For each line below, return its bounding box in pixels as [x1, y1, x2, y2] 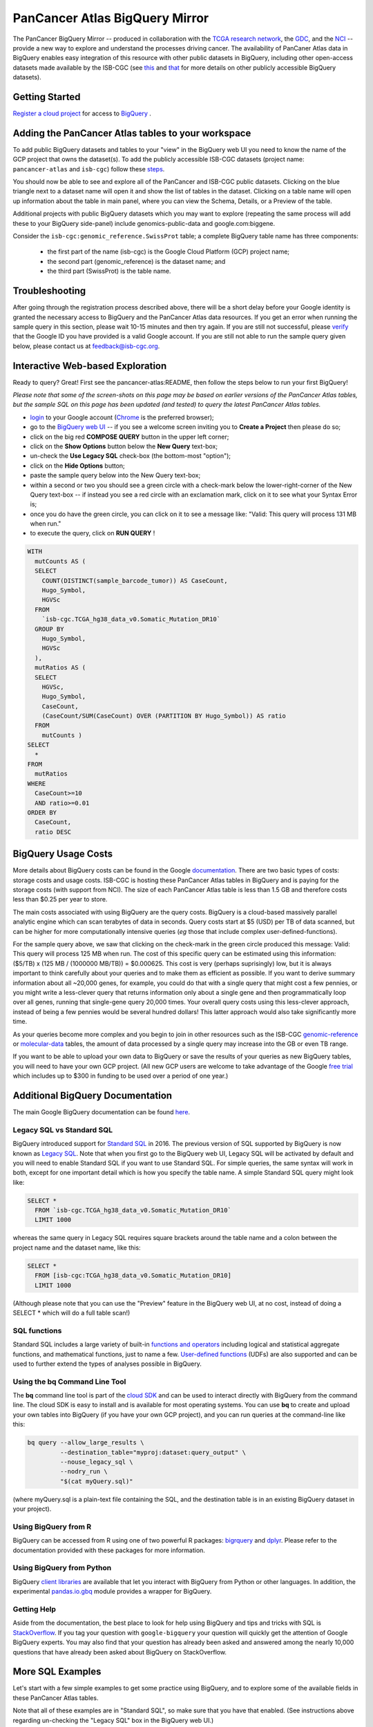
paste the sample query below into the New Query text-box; [30, 471, 201, 479]
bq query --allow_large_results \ [27, 1439, 144, 1447]
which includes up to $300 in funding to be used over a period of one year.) [12, 1071, 229, 1080]
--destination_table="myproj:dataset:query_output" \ [59, 1448, 247, 1456]
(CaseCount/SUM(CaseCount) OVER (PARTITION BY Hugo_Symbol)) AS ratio [41, 712, 287, 720]
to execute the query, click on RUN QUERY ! [30, 529, 155, 537]
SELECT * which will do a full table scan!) [12, 1308, 131, 1317]
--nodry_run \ [59, 1468, 108, 1476]
